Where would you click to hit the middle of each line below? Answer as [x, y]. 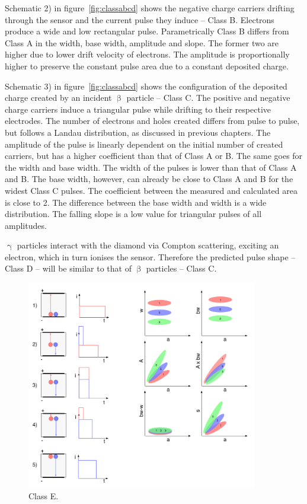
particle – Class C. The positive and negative [208, 98]
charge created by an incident [58, 98]
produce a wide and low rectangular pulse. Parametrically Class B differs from [147, 31]
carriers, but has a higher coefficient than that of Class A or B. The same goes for [154, 156]
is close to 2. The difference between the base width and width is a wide [136, 202]
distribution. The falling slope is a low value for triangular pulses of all [133, 214]
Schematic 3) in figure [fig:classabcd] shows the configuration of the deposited [146, 86]
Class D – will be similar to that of [68, 268]
